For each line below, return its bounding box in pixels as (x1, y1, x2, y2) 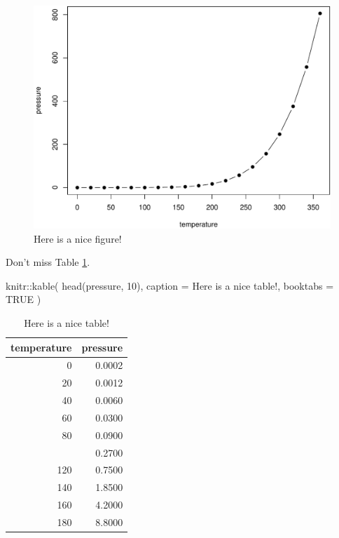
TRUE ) (6, 292, 41, 307)
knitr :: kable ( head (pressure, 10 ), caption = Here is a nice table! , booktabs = (6, 278, 334, 292)
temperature (11, 339, 72, 354)
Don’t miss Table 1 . (6, 255, 90, 269)
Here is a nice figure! (34, 231, 122, 246)
